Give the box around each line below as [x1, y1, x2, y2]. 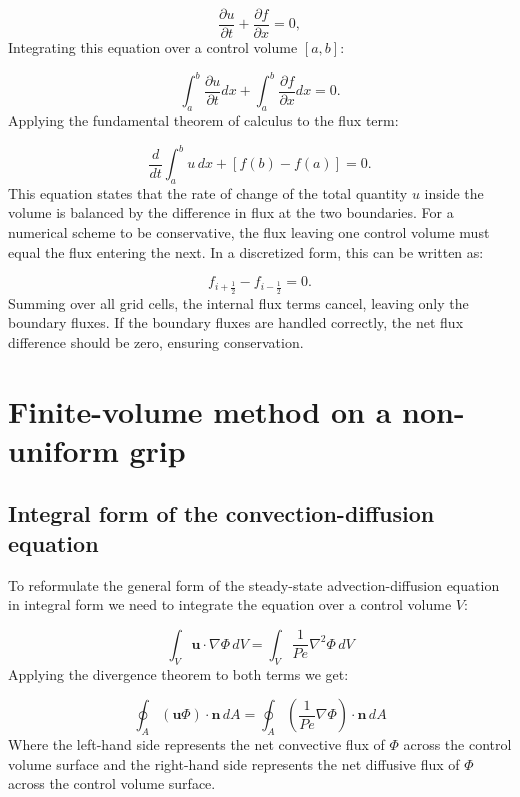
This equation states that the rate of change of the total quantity [8, 182, 408, 203]
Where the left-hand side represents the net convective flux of [8, 733, 385, 754]
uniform [8, 429, 119, 470]
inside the [424, 182, 484, 203]
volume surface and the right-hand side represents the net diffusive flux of [8, 753, 460, 774]
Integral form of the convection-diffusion [8, 498, 435, 529]
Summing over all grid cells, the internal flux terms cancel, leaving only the [8, 292, 469, 313]
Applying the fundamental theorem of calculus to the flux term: [8, 109, 399, 130]
